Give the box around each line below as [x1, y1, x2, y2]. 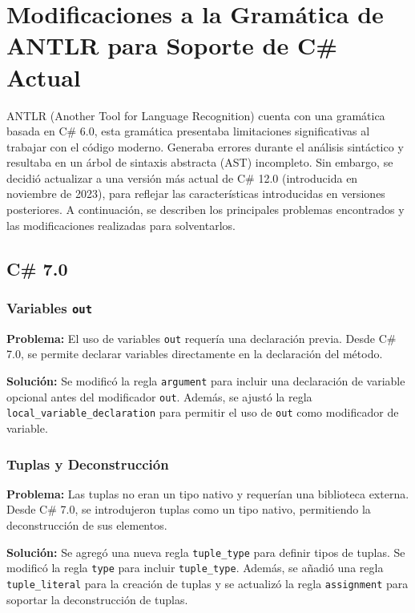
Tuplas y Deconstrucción [6, 454, 169, 474]
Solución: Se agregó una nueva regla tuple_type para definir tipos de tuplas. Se [6, 543, 405, 560]
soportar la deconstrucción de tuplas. [6, 591, 188, 607]
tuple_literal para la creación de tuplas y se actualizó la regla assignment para [6, 575, 409, 591]
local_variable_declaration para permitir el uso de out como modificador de [6, 404, 399, 421]
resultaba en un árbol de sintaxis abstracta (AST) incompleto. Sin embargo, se [6, 154, 393, 171]
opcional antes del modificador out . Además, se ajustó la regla [6, 388, 312, 405]
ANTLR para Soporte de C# [6, 29, 338, 62]
